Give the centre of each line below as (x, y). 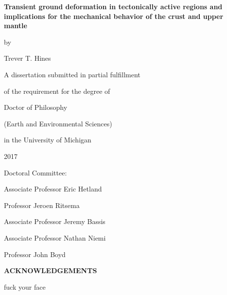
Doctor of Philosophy (36, 107)
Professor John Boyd (35, 254)
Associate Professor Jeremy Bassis (55, 221)
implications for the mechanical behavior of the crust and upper (114, 16)
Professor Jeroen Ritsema (42, 205)
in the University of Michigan (48, 140)
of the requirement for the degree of (57, 91)
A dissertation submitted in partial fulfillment (72, 74)
